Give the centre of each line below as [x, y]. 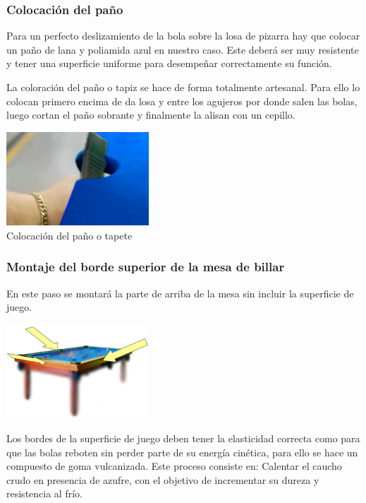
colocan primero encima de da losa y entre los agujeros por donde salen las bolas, [182, 101]
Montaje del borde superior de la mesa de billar [146, 267]
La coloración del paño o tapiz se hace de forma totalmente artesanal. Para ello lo [183, 87]
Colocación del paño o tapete [69, 235]
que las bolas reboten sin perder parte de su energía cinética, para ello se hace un [182, 452]
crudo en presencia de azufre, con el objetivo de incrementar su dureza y [163, 479]
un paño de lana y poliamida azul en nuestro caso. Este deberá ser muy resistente [183, 49]
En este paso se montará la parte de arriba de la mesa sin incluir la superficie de [180, 293]
